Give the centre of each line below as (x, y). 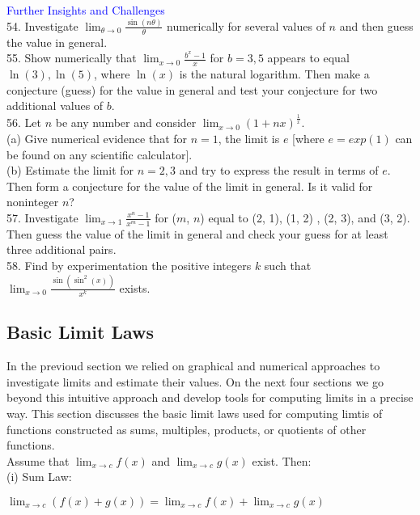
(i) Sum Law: (39, 477)
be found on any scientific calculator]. (100, 154)
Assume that (38, 460)
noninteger (33, 202)
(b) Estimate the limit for (70, 170)
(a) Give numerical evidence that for (97, 138)
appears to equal (308, 58)
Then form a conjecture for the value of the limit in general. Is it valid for (190, 186)
